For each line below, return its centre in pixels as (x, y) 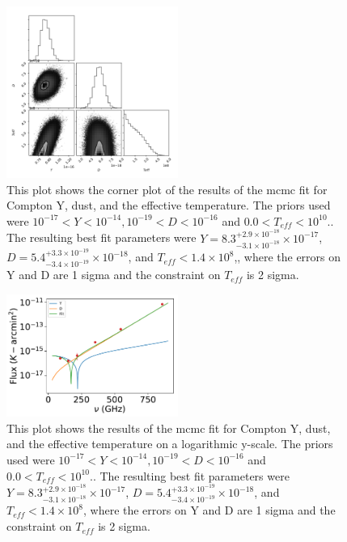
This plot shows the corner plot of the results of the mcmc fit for (167, 189)
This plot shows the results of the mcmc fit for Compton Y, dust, (169, 428)
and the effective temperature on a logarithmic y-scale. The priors (170, 444)
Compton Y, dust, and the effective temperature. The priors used (169, 205)
